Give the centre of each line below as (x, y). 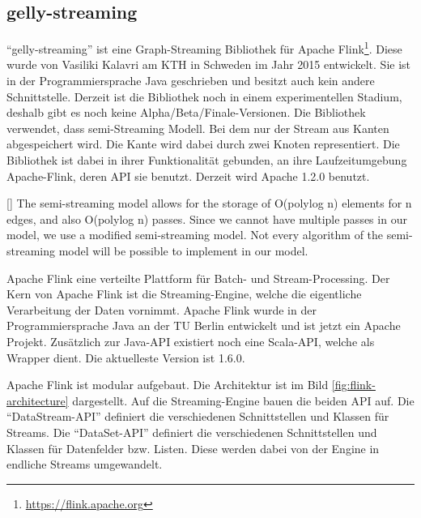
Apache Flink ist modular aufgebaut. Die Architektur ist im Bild (168, 385)
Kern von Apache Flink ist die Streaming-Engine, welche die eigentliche (184, 294)
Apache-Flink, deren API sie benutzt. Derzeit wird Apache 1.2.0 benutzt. (188, 176)
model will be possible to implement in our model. (183, 250)
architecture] (38, 400)
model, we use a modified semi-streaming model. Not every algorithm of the (195, 235)
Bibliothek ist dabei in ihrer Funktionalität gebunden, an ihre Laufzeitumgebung (207, 160)
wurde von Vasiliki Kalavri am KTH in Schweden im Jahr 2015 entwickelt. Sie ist (208, 64)
